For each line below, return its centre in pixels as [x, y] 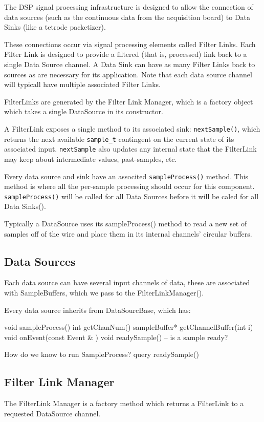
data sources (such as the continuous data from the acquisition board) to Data [127, 17]
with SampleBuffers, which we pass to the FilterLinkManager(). [104, 292]
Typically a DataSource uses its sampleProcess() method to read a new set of [126, 223]
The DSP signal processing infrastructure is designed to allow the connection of [129, 7]
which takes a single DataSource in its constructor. [84, 111]
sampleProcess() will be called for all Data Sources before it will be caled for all [131, 196]
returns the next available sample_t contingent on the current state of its [119, 139]
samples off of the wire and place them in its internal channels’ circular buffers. [128, 233]
